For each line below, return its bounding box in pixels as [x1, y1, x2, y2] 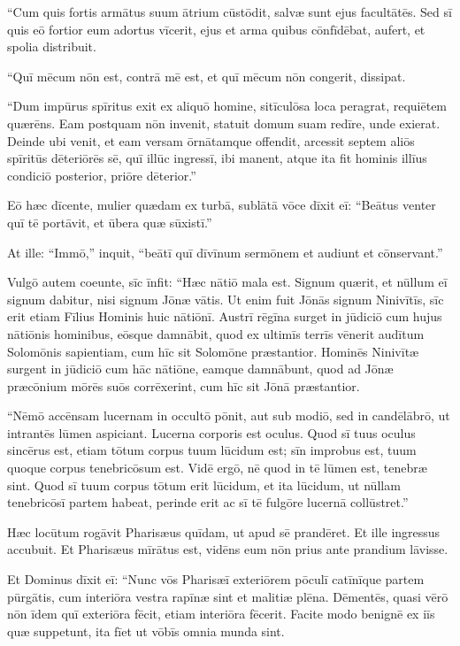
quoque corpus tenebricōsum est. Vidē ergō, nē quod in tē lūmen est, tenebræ [7, 458, 427, 477]
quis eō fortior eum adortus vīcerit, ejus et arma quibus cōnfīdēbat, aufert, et [7, 19, 425, 38]
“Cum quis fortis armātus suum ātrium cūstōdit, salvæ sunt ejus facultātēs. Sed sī [7, 3, 452, 20]
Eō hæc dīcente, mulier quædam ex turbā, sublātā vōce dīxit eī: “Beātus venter [7, 196, 436, 214]
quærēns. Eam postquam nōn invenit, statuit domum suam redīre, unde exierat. [7, 113, 441, 132]
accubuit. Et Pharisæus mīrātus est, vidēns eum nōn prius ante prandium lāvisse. [7, 540, 448, 558]
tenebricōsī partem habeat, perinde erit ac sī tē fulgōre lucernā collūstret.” [7, 493, 409, 511]
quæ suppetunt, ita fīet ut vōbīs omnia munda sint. [7, 621, 285, 640]
